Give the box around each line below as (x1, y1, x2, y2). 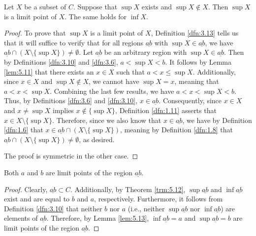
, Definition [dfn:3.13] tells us (151, 28, 239, 38)
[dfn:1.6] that (4, 124, 43, 135)
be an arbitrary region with (104, 47, 187, 57)
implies (53, 105, 74, 115)
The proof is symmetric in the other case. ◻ (4, 151, 138, 161)
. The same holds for (64, 11, 127, 21)
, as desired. (79, 134, 115, 144)
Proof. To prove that (4, 28, 66, 38)
